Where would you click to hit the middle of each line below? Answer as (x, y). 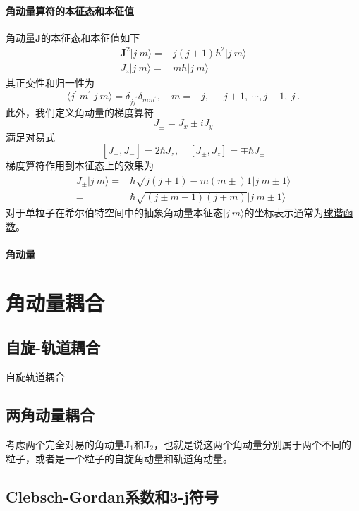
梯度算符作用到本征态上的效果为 (80, 165)
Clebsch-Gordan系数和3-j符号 (112, 496)
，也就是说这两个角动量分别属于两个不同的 (253, 444)
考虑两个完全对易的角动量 (65, 444)
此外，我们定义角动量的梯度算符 (80, 112)
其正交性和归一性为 (50, 82)
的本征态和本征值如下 (91, 37)
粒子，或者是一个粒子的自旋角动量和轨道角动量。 (119, 458)
